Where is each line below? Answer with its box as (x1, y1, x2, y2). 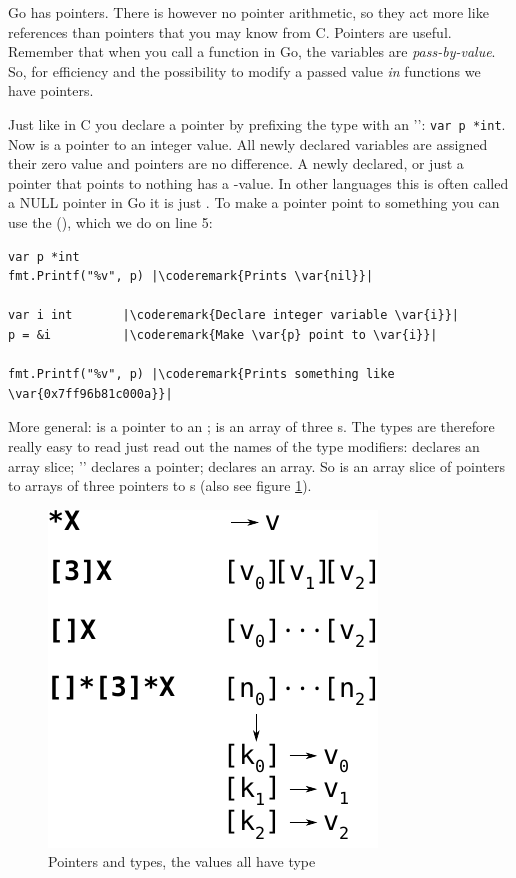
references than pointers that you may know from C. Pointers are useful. (8, 21, 452, 42)
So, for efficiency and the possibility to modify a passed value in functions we (8, 60, 481, 81)
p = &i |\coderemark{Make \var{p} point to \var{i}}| (8, 327, 438, 342)
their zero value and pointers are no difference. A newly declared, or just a (8, 153, 464, 174)
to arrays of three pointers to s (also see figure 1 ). (8, 475, 312, 496)
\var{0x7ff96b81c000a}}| (8, 386, 173, 401)
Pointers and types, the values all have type (48, 851, 316, 872)
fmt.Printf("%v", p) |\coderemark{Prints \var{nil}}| (8, 269, 374, 284)
